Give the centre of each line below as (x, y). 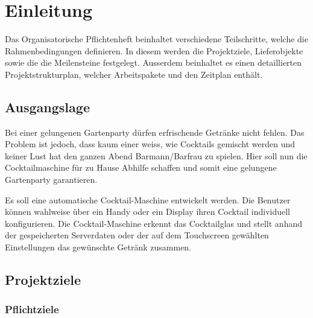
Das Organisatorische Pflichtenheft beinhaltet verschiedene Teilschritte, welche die (156, 39)
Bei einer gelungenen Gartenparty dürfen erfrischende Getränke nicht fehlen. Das (155, 132)
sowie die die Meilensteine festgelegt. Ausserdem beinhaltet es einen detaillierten (153, 62)
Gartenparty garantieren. (51, 180)
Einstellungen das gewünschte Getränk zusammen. (98, 247)
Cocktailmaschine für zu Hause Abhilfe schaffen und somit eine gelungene (141, 167)
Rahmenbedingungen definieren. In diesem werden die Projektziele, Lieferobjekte (154, 50)
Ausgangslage (47, 107)
